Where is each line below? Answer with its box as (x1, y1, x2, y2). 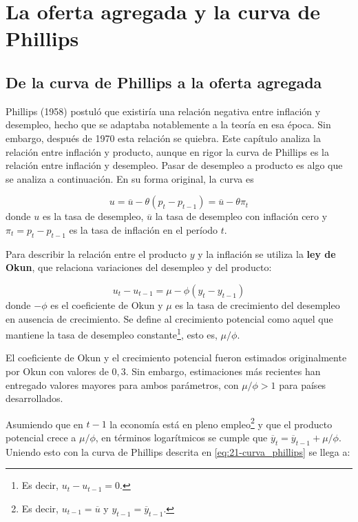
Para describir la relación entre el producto (6, 246, 187, 261)
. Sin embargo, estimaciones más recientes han (125, 363, 321, 378)
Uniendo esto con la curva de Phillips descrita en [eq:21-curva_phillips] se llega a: (6, 444, 350, 459)
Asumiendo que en (6, 416, 83, 431)
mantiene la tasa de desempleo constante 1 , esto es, (6, 325, 218, 341)
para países (279, 377, 326, 392)
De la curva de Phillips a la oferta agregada (6, 71, 322, 92)
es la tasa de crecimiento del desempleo (175, 297, 340, 312)
